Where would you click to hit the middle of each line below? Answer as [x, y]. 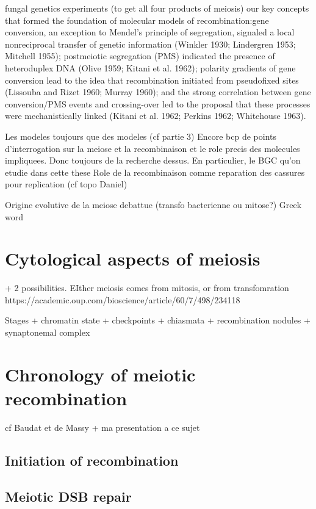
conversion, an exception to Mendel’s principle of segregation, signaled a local [150, 32]
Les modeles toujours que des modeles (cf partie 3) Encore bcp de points [141, 136]
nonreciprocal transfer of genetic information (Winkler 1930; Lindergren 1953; [150, 44]
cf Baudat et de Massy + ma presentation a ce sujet [102, 427]
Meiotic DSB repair [68, 496]
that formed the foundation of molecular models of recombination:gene [137, 20]
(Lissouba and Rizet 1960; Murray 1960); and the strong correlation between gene [158, 92]
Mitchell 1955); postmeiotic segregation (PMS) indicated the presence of [140, 56]
